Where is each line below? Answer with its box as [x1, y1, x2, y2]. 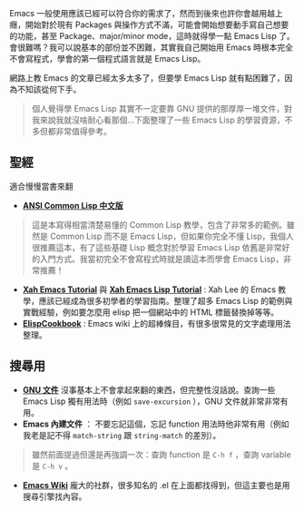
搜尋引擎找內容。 [22, 491, 87, 502]
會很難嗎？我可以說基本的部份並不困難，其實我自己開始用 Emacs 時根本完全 [9, 42, 293, 53]
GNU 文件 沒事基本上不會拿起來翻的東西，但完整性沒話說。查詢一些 [22, 384, 276, 395]
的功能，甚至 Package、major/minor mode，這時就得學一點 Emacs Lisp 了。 [9, 31, 295, 41]
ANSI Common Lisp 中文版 [22, 200, 124, 211]
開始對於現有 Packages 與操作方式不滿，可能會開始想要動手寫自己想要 [25, 19, 289, 30]
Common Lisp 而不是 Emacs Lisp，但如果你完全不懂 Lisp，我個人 [49, 230, 294, 241]
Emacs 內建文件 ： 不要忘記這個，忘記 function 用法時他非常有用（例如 [22, 418, 289, 429]
